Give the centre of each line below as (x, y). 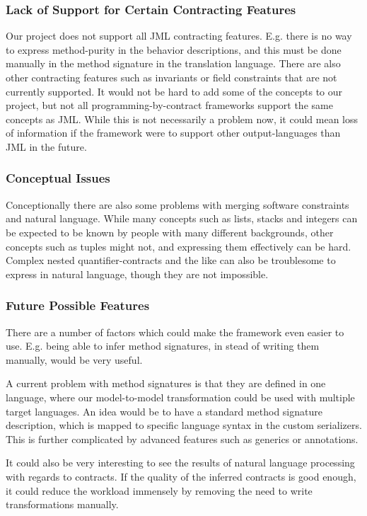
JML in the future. (46, 146)
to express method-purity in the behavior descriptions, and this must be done (174, 49)
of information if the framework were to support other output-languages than (173, 133)
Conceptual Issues (58, 178)
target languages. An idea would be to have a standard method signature (164, 411)
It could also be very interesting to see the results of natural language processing (180, 463)
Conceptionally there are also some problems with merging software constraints (177, 204)
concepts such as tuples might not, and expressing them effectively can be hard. (179, 246)
